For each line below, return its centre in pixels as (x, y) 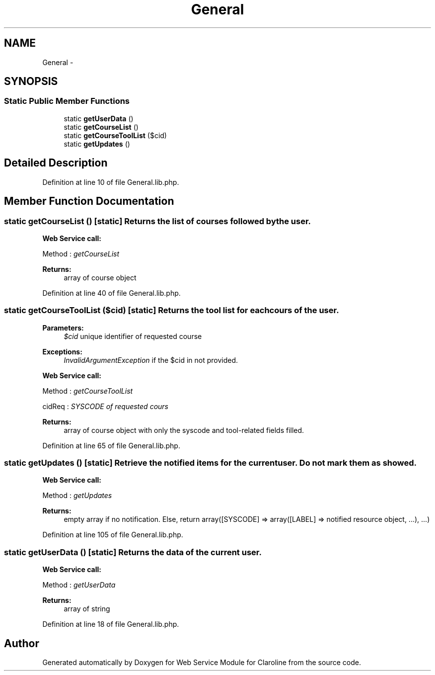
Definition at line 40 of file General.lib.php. (111, 293)
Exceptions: (62, 351)
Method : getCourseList (81, 253)
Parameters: (63, 328)
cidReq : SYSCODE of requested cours (105, 406)
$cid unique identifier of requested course (133, 336)
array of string (87, 609)
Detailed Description (56, 163)
